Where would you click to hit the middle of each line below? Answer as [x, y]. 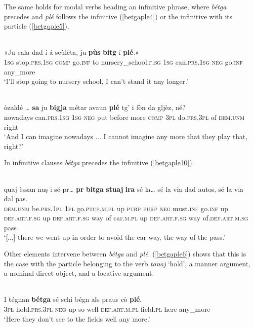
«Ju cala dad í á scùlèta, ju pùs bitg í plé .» [72, 52]
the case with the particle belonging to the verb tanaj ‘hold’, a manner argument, [127, 263]
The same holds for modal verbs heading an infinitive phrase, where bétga [115, 6]
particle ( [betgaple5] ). [37, 26]
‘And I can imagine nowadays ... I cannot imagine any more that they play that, [126, 136]
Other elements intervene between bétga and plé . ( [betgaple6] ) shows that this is [125, 254]
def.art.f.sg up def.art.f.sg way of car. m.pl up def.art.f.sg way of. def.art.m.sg [126, 218]
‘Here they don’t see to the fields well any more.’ [77, 318]
